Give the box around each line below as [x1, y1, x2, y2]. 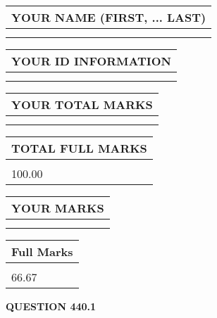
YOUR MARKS [11, 200, 104, 216]
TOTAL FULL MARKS [11, 140, 147, 156]
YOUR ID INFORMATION [11, 53, 171, 69]
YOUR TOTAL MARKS [11, 96, 153, 113]
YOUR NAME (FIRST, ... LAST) [11, 9, 206, 25]
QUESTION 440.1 [6, 299, 97, 313]
